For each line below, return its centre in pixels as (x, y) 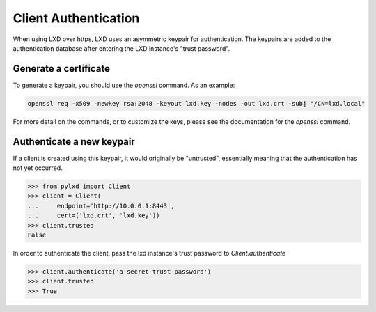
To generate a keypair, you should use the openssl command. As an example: (124, 85)
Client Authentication (76, 18)
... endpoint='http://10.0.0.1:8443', (101, 206)
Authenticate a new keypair (74, 142)
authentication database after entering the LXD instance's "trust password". (122, 48)
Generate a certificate (62, 69)
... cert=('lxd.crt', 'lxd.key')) (94, 216)
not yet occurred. (38, 168)
